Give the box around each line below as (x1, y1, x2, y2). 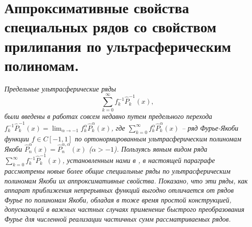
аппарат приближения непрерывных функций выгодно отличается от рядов (4, 185, 234, 195)
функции (4, 133, 29, 143)
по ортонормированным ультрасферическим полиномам (74, 133, 242, 143)
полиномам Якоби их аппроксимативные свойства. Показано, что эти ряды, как (4, 175, 248, 185)
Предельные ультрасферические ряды (4, 83, 116, 93)
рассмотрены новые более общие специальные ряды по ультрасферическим (4, 165, 231, 176)
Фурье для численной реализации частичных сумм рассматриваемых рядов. (4, 213, 231, 224)
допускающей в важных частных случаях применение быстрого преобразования (4, 204, 245, 214)
